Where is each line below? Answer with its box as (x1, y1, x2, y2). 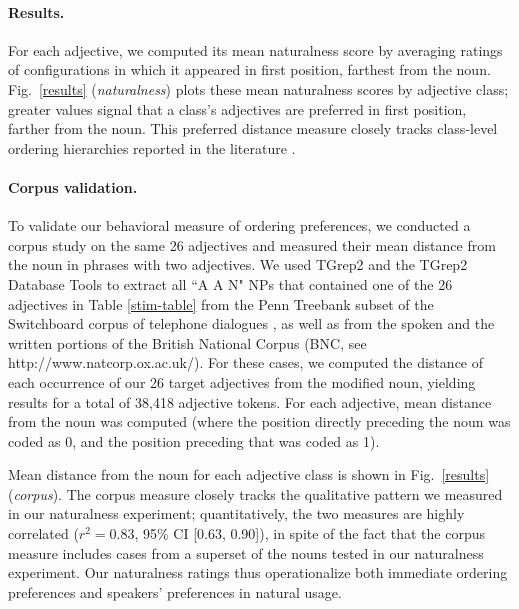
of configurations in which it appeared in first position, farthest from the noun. (8, 59, 491, 80)
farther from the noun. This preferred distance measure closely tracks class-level (8, 118, 498, 139)
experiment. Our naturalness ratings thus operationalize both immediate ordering (8, 562, 508, 583)
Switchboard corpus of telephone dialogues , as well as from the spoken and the (8, 313, 495, 334)
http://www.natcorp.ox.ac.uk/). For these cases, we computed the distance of (8, 352, 484, 373)
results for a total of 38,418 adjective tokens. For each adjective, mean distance (8, 391, 492, 412)
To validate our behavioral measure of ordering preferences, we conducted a (8, 215, 471, 236)
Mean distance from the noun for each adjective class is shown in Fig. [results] (8, 464, 490, 485)
